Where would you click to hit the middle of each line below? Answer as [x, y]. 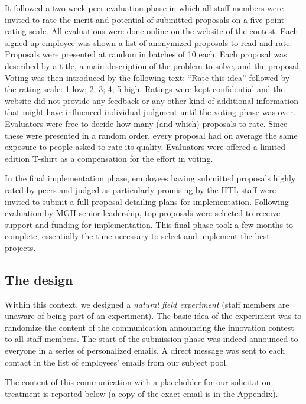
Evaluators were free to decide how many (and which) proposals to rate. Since [146, 123]
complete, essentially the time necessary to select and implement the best [137, 236]
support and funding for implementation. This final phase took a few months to [149, 224]
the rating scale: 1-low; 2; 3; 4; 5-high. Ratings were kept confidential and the [145, 89]
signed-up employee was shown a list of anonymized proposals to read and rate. [149, 42]
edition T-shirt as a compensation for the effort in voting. [109, 158]
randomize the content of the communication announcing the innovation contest [149, 327]
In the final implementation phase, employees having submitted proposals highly [150, 178]
